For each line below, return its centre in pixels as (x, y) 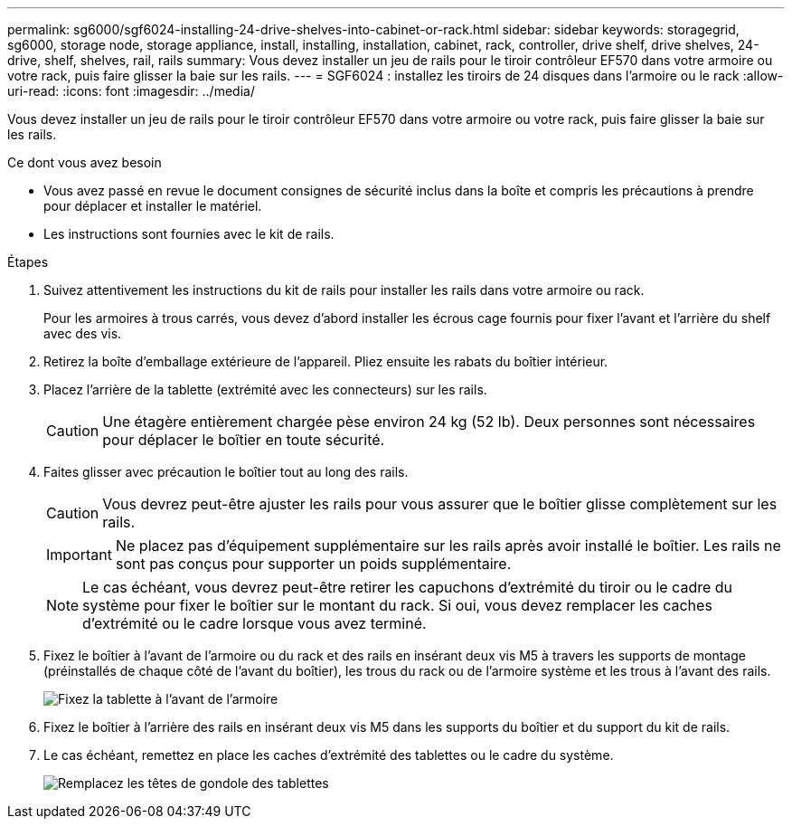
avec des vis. (83, 333)
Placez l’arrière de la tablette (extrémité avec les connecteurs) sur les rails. (265, 389)
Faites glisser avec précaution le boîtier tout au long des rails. (226, 472)
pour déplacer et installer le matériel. (153, 206)
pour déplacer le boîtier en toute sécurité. (244, 440)
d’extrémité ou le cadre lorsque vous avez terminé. (255, 623)
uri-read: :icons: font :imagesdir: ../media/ (131, 91)
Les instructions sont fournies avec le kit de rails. (189, 234)
